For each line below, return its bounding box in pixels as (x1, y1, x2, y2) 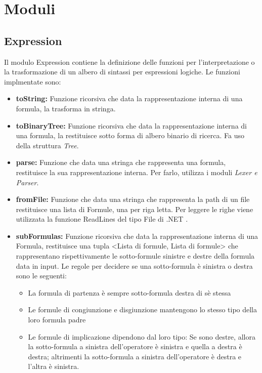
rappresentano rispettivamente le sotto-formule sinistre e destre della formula (16, 251, 255, 261)
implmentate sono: (4, 76, 61, 87)
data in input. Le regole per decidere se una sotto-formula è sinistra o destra (16, 260, 253, 271)
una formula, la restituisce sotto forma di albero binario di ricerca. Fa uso (16, 130, 244, 141)
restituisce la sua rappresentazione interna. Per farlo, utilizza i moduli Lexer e (16, 167, 257, 177)
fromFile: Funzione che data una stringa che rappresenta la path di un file (16, 194, 250, 204)
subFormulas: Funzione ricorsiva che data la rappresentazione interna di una (16, 230, 258, 241)
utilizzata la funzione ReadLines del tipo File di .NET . (16, 214, 188, 224)
